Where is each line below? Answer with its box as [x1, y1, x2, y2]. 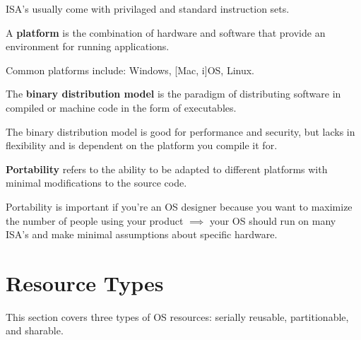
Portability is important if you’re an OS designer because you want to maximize [6, 199, 353, 213]
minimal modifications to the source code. [6, 175, 187, 190]
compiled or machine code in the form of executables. [6, 100, 237, 115]
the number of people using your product [6, 213, 184, 228]
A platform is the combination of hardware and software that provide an [6, 25, 326, 40]
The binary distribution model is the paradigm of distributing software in [6, 86, 341, 101]
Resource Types [6, 268, 164, 297]
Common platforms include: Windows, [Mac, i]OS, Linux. [6, 62, 254, 77]
